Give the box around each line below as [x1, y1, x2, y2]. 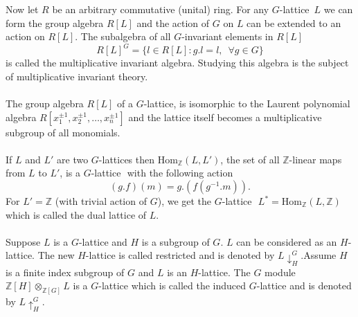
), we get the [157, 194, 212, 208]
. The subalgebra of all [75, 29, 171, 44]
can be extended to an [247, 15, 341, 30]
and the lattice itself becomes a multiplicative [128, 109, 322, 124]
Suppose [6, 234, 41, 248]
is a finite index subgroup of [6, 264, 125, 279]
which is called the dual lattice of [6, 207, 147, 221]
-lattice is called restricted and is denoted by [85, 248, 275, 262]
